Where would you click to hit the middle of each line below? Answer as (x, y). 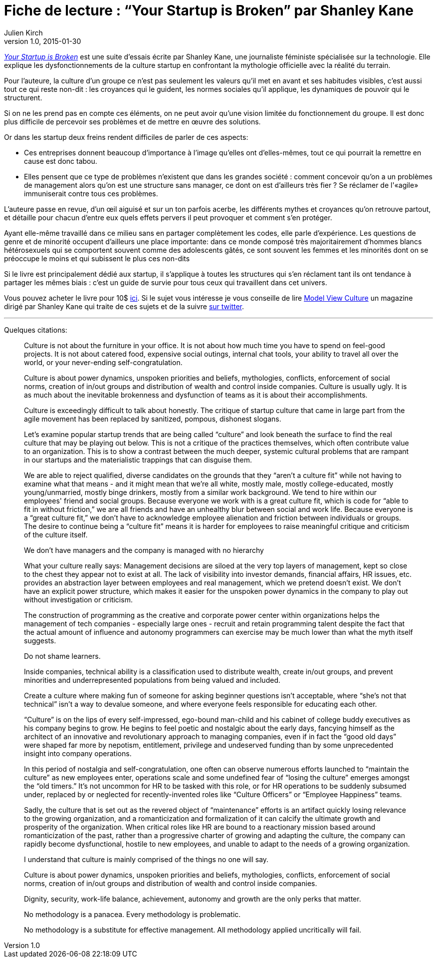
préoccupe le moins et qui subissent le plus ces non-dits (97, 258)
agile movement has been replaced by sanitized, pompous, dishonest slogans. (153, 419)
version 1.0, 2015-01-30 (43, 41)
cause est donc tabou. (61, 161)
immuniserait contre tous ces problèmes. (91, 193)
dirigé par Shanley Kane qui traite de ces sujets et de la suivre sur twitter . (124, 306)
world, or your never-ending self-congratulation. (103, 362)
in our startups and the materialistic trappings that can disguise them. (138, 460)
